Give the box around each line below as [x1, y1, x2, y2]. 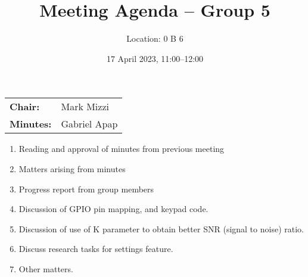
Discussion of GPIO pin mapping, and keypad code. [18, 203, 209, 215]
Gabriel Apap [61, 117, 118, 131]
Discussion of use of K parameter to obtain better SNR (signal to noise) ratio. [18, 222, 304, 235]
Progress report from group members [18, 182, 154, 195]
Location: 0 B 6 [126, 32, 183, 45]
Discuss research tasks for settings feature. [18, 242, 173, 255]
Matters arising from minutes [18, 162, 126, 175]
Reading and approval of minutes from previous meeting [18, 142, 225, 155]
